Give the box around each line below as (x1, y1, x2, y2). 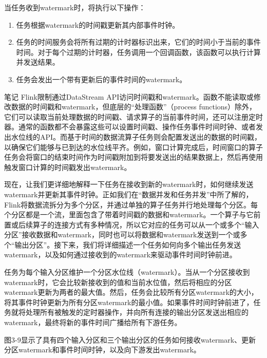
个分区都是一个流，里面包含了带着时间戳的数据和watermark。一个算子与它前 (4, 209, 261, 220)
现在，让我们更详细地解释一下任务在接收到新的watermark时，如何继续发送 (4, 179, 254, 190)
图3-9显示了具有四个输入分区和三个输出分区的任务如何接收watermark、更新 (4, 334, 256, 345)
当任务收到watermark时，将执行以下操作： (4, 2, 146, 12)
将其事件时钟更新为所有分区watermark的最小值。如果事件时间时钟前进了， (4, 296, 254, 307)
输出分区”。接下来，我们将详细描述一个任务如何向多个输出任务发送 (14, 239, 241, 250)
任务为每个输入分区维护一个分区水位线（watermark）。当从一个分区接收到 (4, 267, 250, 277)
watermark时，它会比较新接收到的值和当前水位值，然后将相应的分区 (4, 276, 232, 287)
